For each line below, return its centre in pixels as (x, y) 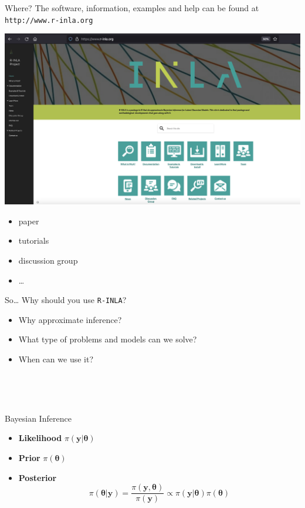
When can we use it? (56, 359)
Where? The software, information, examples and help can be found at (132, 8)
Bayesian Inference (38, 418)
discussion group (48, 260)
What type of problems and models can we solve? (108, 339)
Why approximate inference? (70, 319)
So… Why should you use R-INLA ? (66, 300)
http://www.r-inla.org (49, 20)
